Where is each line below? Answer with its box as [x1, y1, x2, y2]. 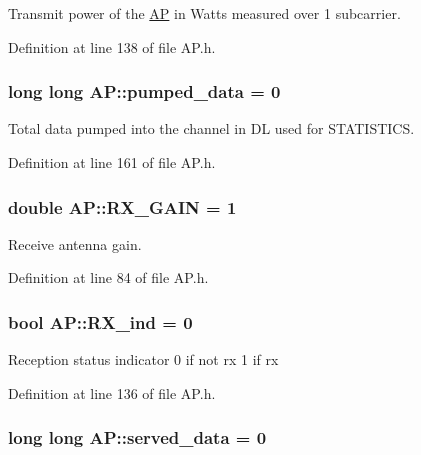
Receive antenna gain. [8, 233, 142, 254]
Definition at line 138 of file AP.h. [8, 36, 216, 57]
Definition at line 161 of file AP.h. [8, 152, 216, 172]
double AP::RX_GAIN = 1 [8, 194, 237, 219]
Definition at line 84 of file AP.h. [8, 267, 209, 288]
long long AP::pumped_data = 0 [8, 79, 281, 104]
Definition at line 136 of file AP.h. [8, 382, 216, 403]
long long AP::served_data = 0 [8, 425, 267, 450]
